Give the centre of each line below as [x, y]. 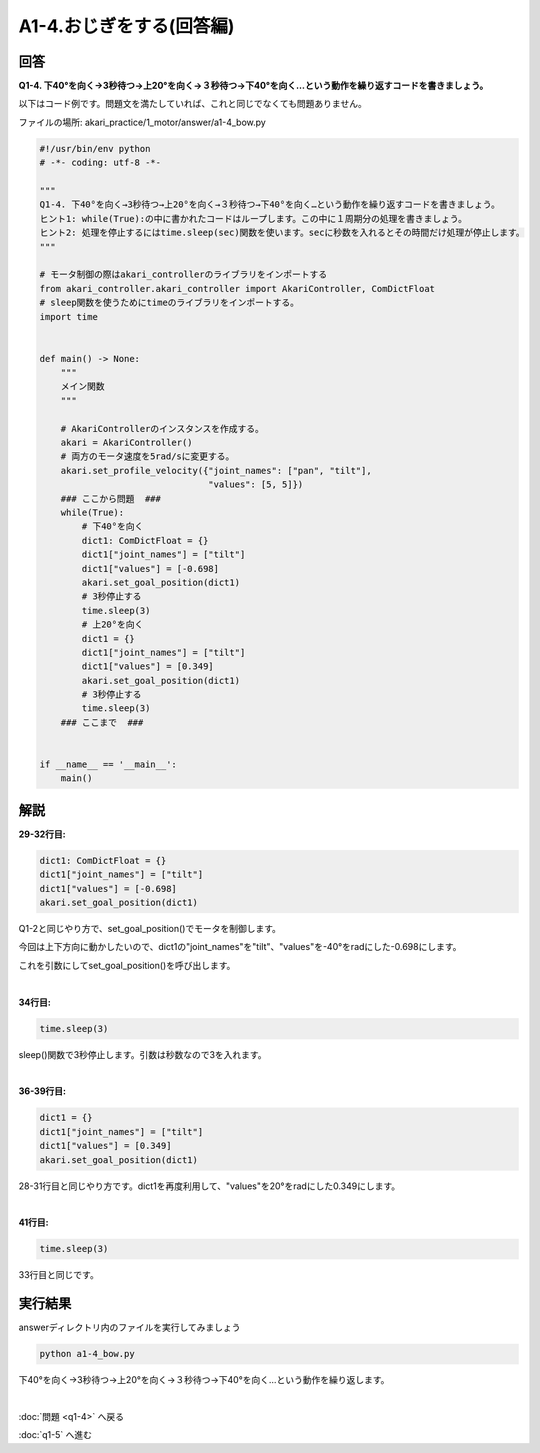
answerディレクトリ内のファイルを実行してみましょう [129, 1327]
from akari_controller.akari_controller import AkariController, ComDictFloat [237, 288]
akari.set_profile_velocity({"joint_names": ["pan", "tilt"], [216, 470]
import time [69, 316]
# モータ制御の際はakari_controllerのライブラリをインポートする [183, 274]
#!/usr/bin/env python [95, 148]
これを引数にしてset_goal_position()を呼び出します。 [127, 965]
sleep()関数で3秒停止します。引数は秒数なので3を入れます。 [142, 1054]
